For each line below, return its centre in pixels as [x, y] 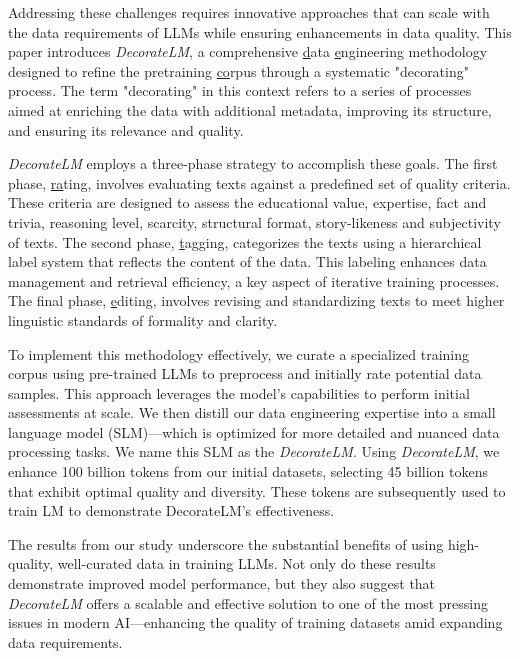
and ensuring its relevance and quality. [126, 129]
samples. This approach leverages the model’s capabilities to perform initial [239, 392]
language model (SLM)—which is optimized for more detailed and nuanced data [254, 431]
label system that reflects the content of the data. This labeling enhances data [247, 261]
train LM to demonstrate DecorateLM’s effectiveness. [171, 510]
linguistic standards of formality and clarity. [143, 319]
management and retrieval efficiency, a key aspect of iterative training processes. [254, 280]
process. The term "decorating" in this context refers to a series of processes [240, 90]
